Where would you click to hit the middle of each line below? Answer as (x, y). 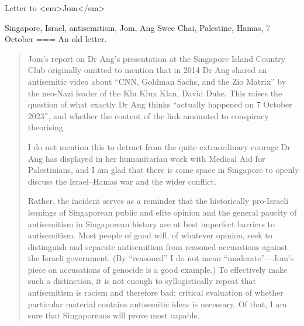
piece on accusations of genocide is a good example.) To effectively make (158, 269)
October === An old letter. (56, 39)
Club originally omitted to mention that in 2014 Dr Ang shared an (147, 70)
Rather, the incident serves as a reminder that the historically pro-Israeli (158, 201)
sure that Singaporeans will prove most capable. (114, 315)
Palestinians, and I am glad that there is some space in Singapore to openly (163, 170)
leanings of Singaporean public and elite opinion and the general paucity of (162, 212)
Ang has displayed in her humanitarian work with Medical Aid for (146, 158)
